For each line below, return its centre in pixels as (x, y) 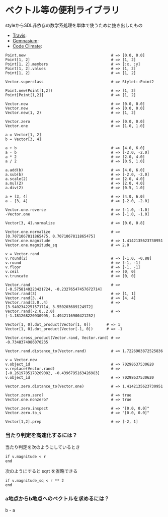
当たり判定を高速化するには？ (41, 435)
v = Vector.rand (22, 254)
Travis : (19, 35)
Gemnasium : (26, 40)
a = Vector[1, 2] (23, 135)
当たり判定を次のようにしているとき (43, 447)
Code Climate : (27, 46)
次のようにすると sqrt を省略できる (41, 471)
